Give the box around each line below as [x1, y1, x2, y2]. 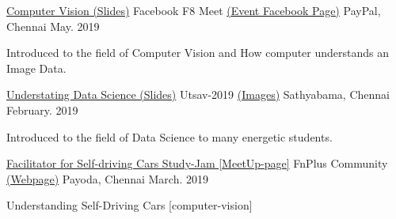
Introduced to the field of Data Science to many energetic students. [6, 128, 333, 145]
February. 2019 [6, 101, 78, 118]
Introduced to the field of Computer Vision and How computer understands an [6, 44, 390, 61]
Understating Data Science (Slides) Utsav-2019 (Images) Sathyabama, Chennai [6, 86, 390, 103]
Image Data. [6, 59, 67, 76]
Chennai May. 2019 [6, 17, 100, 34]
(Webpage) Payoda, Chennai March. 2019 [6, 170, 209, 187]
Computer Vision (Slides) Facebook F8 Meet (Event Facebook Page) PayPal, [6, 2, 381, 18]
